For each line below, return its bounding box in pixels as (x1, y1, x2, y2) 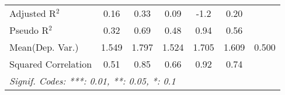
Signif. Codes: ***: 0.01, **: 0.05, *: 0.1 (9, 74, 176, 87)
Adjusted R (9, 6, 56, 20)
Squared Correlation (9, 57, 92, 71)
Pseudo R (9, 23, 49, 37)
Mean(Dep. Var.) (9, 40, 79, 54)
